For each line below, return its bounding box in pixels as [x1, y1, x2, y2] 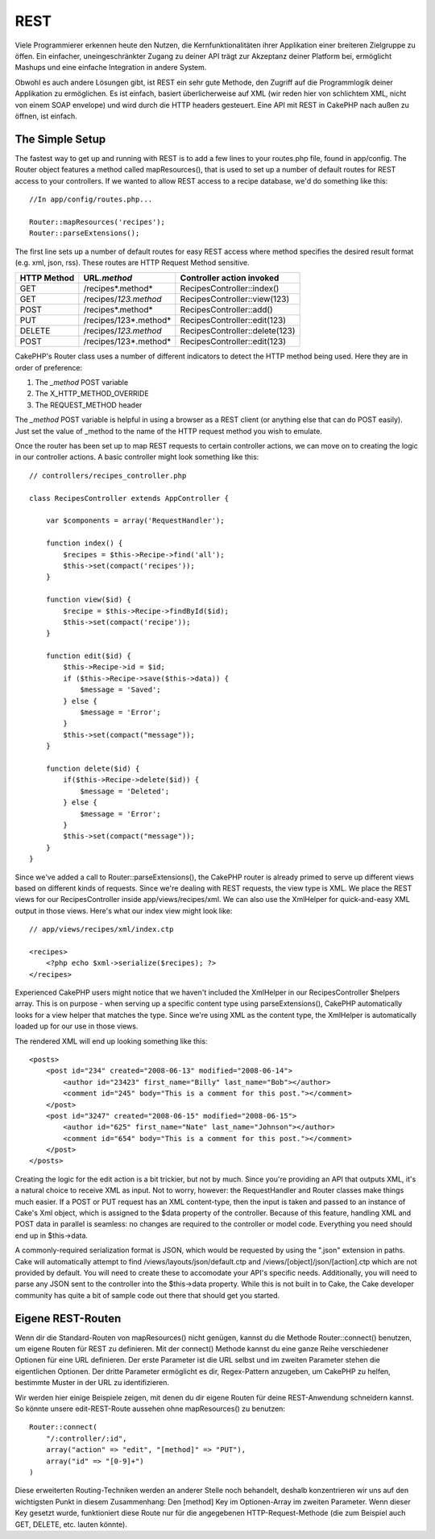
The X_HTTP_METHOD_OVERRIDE [35, 389, 149, 399]
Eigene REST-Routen [14, 1311, 122, 1325]
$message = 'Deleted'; [80, 786, 170, 796]
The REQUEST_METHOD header [35, 399, 143, 410]
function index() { [45, 539, 123, 548]
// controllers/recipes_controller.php [29, 471, 187, 480]
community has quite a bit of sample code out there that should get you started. [14, 1290, 280, 1300]
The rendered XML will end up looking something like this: [14, 1036, 208, 1046]
